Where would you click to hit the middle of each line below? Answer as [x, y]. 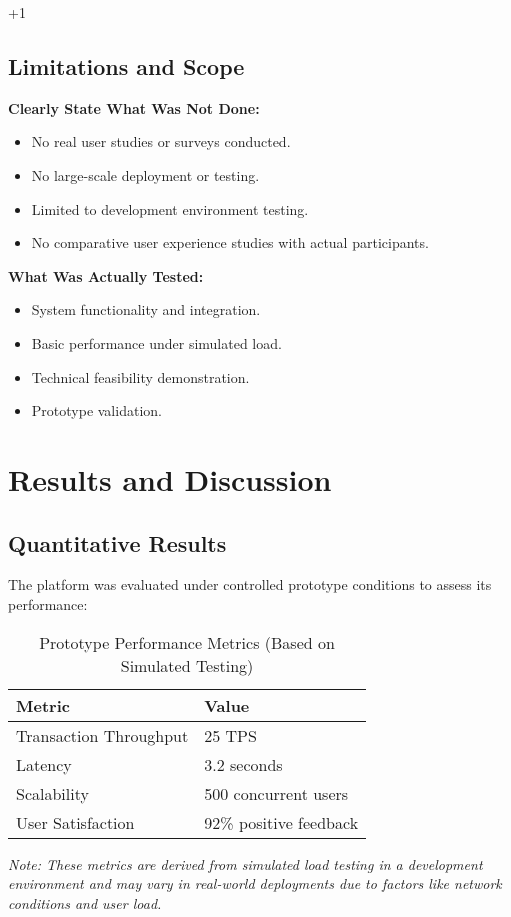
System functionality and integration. [146, 309]
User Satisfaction [75, 822]
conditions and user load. [85, 902]
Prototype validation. [96, 410]
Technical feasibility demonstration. [140, 376]
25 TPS [230, 735]
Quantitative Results [117, 542]
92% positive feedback [281, 822]
